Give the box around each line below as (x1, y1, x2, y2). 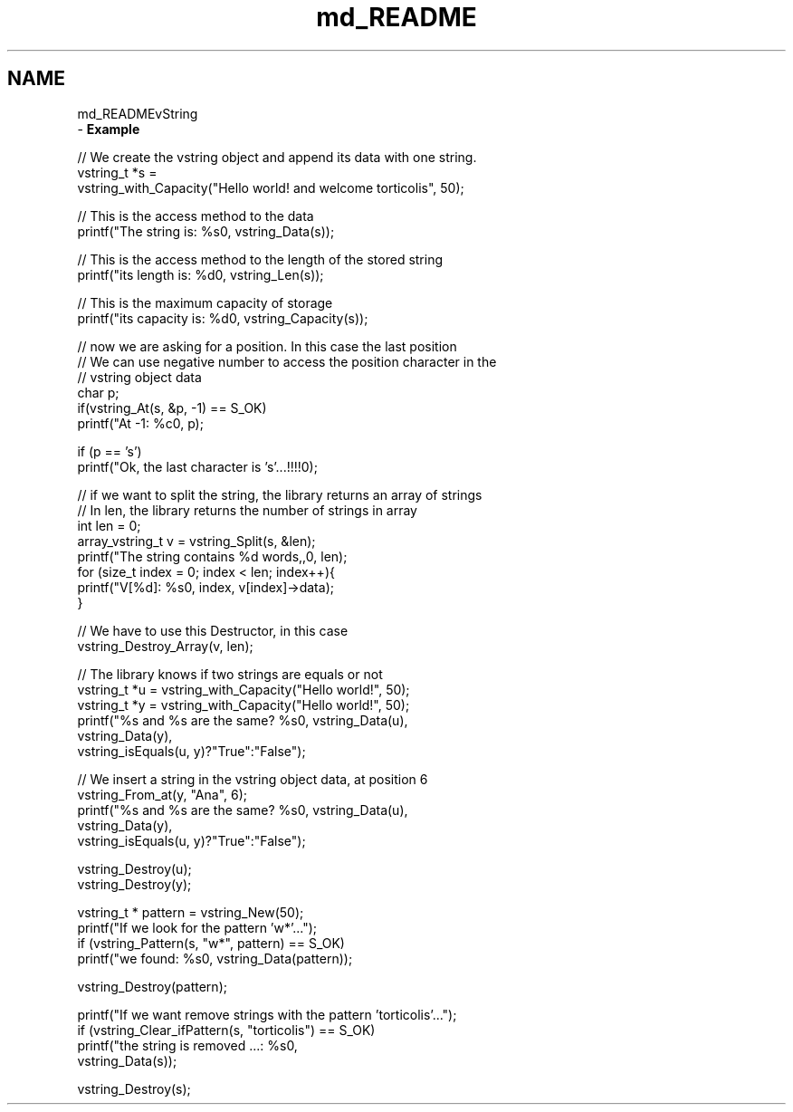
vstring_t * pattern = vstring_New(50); (77, 904, 304, 920)
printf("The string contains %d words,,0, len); (77, 548, 348, 564)
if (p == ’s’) (77, 443, 142, 459)
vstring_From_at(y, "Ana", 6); (77, 786, 248, 802)
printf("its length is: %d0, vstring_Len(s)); (77, 266, 324, 283)
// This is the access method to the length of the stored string (77, 251, 444, 267)
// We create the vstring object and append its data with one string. (77, 149, 477, 165)
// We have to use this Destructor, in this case (77, 622, 349, 638)
